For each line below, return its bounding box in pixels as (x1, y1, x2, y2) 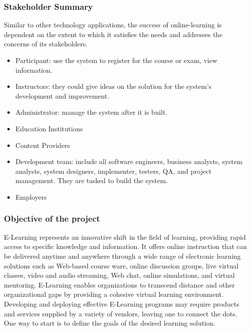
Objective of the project (4, 212, 100, 225)
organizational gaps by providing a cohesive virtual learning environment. (4, 289, 224, 299)
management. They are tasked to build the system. (15, 175, 168, 186)
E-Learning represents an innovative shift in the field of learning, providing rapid (4, 231, 246, 242)
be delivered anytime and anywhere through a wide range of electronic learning (4, 250, 241, 261)
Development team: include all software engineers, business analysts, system (15, 156, 243, 166)
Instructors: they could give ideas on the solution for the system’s (15, 81, 211, 91)
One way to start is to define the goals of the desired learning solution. (4, 318, 215, 328)
